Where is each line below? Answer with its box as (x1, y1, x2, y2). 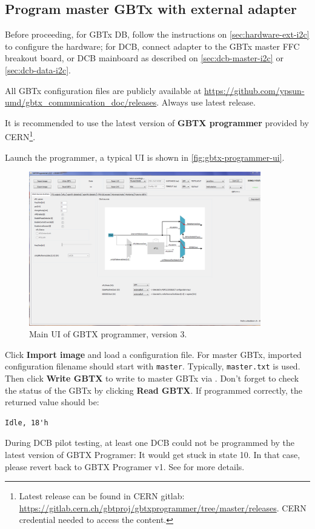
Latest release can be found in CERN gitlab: (19, 490, 185, 502)
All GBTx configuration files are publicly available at (5, 84, 202, 96)
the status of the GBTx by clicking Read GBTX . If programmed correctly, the (5, 383, 303, 396)
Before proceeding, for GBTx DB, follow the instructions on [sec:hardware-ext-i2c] (5, 28, 310, 41)
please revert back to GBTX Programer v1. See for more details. (5, 460, 245, 473)
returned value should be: (5, 396, 99, 408)
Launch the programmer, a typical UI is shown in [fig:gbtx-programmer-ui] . (5, 150, 285, 163)
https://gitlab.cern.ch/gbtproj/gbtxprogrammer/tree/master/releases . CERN (19, 501, 307, 514)
